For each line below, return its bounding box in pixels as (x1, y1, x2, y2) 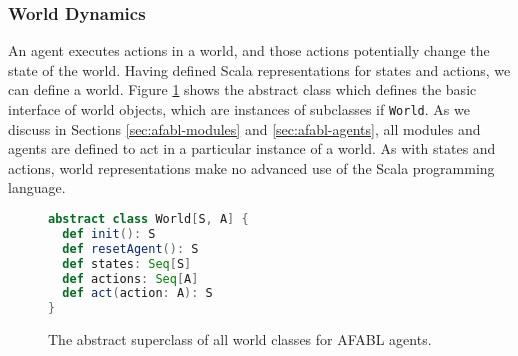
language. (8, 177, 66, 198)
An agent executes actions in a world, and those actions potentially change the (8, 40, 490, 61)
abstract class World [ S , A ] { (48, 212, 249, 227)
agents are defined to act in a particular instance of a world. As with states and (8, 138, 496, 159)
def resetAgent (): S (62, 241, 199, 256)
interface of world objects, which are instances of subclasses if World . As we (8, 99, 470, 119)
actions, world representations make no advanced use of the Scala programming (8, 157, 495, 178)
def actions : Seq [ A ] (62, 271, 199, 286)
